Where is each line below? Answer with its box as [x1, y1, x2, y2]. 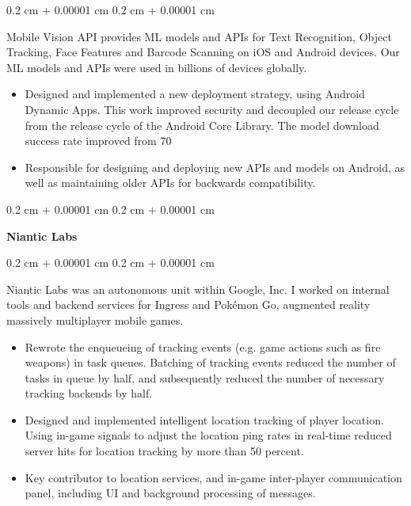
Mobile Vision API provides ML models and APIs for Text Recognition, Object [6, 28, 392, 44]
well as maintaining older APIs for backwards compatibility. [25, 174, 316, 191]
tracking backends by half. [25, 385, 153, 401]
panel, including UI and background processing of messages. [25, 485, 316, 501]
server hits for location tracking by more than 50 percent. [25, 443, 304, 459]
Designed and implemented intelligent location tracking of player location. [25, 411, 384, 428]
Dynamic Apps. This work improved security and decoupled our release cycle [25, 101, 399, 117]
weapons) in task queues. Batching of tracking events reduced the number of [25, 354, 396, 371]
